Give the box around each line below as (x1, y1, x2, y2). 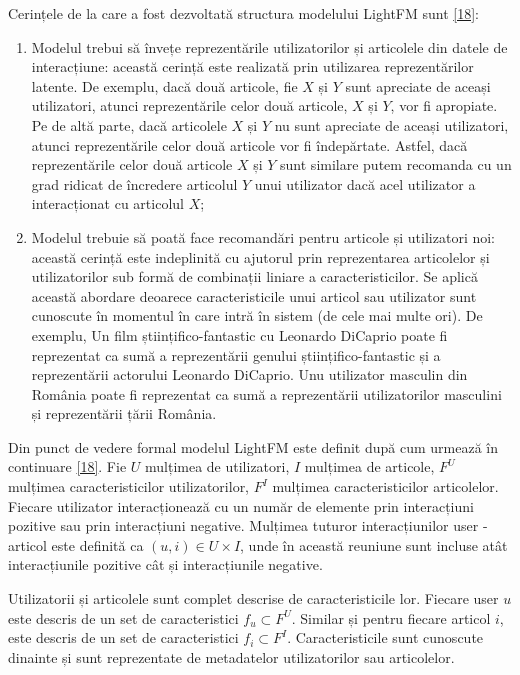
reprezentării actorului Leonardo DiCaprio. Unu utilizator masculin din (31, 364, 468, 385)
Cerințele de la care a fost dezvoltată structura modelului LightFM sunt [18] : (8, 3, 479, 23)
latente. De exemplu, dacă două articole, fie (31, 75, 298, 96)
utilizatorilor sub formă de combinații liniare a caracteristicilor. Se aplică (31, 266, 478, 287)
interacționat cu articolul (31, 193, 184, 214)
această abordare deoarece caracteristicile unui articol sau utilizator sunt (31, 285, 477, 306)
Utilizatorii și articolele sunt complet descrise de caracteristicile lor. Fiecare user (8, 588, 499, 609)
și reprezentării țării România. (31, 403, 217, 424)
